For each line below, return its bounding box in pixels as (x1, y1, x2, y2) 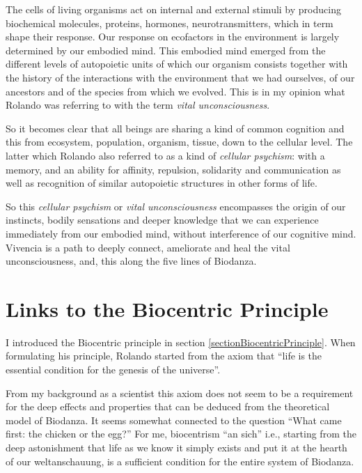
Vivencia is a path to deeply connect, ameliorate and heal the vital (6, 240, 290, 254)
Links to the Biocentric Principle (6, 294, 329, 323)
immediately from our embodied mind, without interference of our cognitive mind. (6, 226, 356, 240)
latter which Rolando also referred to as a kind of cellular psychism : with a (6, 148, 325, 162)
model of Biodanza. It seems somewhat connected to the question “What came (6, 412, 342, 427)
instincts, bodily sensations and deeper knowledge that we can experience (6, 212, 319, 227)
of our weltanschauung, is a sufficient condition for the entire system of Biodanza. (6, 453, 354, 468)
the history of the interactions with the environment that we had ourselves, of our (6, 70, 355, 84)
